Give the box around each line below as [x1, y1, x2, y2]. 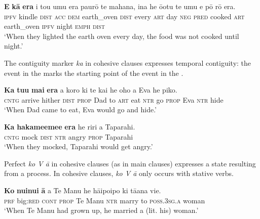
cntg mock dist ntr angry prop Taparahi [4, 131, 133, 142]
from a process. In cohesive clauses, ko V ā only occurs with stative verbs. [4, 168, 234, 179]
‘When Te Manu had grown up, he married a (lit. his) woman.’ [4, 205, 199, 215]
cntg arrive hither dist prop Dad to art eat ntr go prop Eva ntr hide [4, 94, 224, 105]
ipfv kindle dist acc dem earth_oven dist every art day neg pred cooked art [4, 11, 245, 21]
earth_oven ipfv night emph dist [4, 21, 105, 31]
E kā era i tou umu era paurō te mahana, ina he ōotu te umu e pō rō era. [4, 1, 236, 11]
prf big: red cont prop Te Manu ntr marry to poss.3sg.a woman [4, 195, 205, 205]
